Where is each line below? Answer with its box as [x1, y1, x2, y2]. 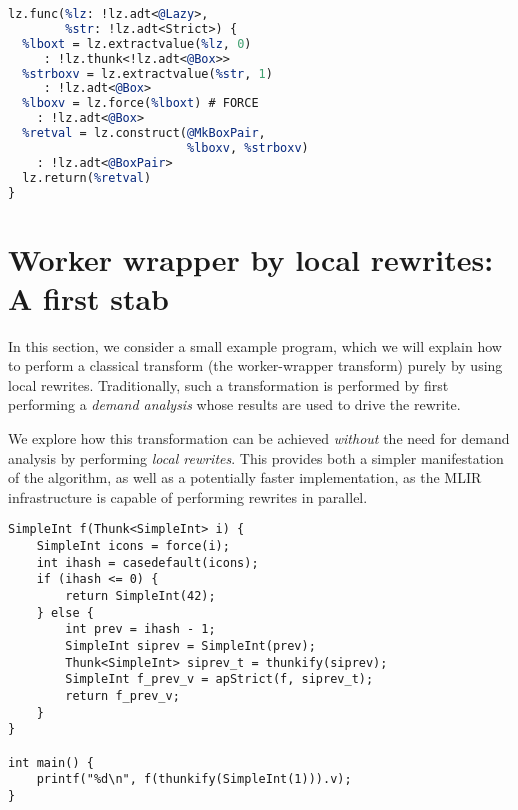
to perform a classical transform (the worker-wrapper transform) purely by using [8, 355, 503, 376]
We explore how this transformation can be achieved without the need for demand [8, 428, 510, 449]
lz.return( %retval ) [22, 170, 152, 185]
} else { [36, 605, 94, 620]
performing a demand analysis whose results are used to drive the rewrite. [8, 394, 461, 415]
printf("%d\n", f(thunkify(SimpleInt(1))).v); [36, 772, 352, 787]
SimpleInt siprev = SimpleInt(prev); [65, 639, 316, 654]
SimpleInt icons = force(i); [36, 539, 230, 554]
